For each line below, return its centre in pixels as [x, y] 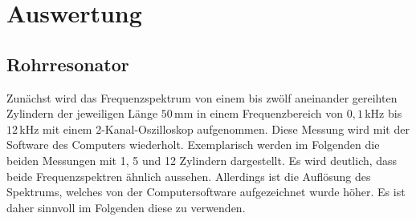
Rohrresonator [68, 64]
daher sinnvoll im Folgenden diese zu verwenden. [126, 207]
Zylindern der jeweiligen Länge [82, 113]
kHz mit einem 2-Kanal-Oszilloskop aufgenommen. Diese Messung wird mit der [214, 129]
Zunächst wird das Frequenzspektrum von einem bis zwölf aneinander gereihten [202, 97]
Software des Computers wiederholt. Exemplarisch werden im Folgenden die [193, 145]
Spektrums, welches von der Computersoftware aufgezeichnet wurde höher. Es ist [206, 192]
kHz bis [383, 113]
